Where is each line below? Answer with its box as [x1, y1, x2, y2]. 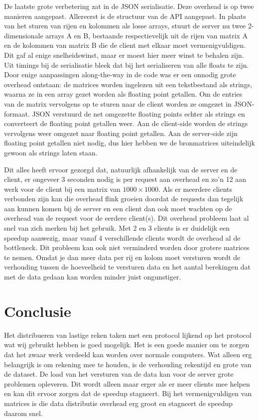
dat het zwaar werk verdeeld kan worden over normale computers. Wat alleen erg [4, 349, 252, 359]
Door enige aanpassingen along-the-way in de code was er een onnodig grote [4, 69, 236, 80]
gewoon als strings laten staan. [4, 147, 98, 157]
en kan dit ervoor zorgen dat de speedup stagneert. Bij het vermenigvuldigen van [4, 388, 252, 399]
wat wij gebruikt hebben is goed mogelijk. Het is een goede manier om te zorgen [4, 339, 250, 350]
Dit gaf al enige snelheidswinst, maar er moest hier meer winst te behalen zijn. [4, 49, 244, 60]
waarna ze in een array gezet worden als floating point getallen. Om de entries [4, 89, 243, 99]
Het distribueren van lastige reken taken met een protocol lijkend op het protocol [4, 329, 252, 340]
